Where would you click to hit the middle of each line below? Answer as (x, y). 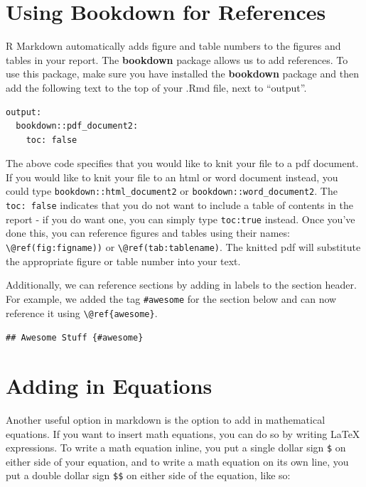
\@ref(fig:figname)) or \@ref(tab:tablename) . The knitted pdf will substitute (183, 247)
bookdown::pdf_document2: (77, 126)
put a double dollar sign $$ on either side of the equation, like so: (148, 475)
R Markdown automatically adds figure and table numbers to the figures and (173, 46)
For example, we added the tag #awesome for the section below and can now (171, 298)
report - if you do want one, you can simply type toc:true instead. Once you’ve (181, 219)
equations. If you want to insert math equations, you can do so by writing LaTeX (183, 433)
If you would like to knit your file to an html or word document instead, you (172, 177)
